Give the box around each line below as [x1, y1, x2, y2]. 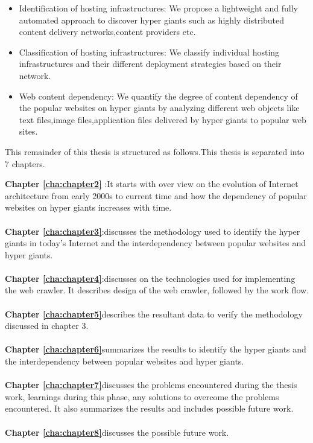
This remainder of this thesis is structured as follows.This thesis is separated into [5, 145, 305, 158]
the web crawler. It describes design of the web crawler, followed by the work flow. [5, 284, 309, 296]
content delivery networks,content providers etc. [19, 25, 196, 38]
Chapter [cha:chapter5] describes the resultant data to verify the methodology [5, 307, 303, 320]
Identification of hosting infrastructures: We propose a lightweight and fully [19, 2, 298, 14]
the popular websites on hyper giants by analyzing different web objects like [19, 101, 300, 114]
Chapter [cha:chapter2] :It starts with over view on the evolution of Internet [5, 177, 299, 190]
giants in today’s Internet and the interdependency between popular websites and [5, 237, 306, 249]
